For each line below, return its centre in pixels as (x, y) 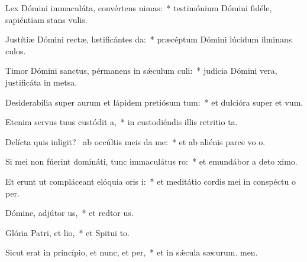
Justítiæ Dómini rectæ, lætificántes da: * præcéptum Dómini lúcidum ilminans (149, 39)
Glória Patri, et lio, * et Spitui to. (68, 232)
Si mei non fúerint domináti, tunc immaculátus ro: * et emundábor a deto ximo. (151, 161)
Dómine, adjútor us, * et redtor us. (70, 213)
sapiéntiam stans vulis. (46, 19)
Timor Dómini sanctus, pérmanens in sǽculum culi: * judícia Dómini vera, (141, 71)
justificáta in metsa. (41, 82)
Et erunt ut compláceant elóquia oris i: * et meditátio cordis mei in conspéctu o (151, 181)
